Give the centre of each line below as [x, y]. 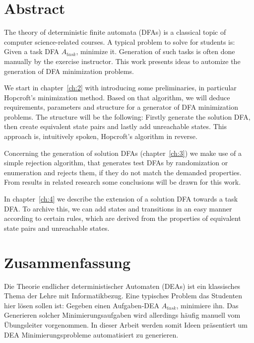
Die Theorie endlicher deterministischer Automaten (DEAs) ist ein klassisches [122, 286]
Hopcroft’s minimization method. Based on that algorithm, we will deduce [117, 97]
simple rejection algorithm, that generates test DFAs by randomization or [116, 163]
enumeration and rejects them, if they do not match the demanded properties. [123, 172]
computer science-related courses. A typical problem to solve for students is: [120, 41]
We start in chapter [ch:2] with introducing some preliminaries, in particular [120, 88]
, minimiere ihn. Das [207, 305]
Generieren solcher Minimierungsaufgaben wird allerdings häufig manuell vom [122, 315]
